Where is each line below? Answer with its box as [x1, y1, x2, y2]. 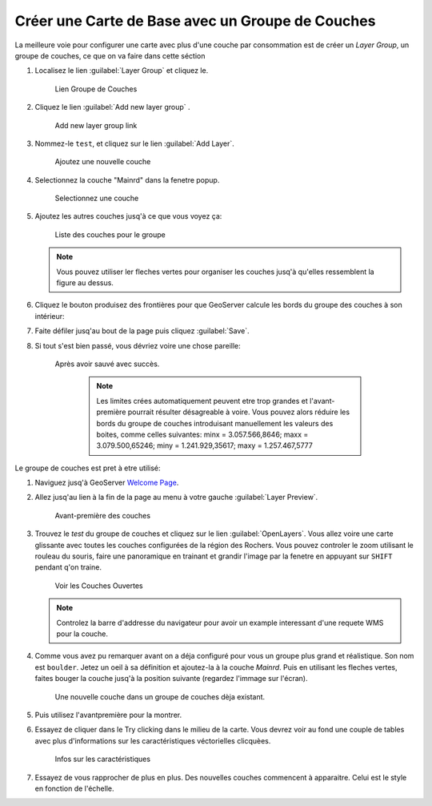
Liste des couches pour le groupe [54, 229, 166, 240]
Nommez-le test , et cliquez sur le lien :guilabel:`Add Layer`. [34, 139, 235, 148]
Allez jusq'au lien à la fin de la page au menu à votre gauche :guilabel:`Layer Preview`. [34, 493, 318, 502]
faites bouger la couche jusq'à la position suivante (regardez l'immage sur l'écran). [34, 674, 308, 683]
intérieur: [34, 311, 65, 320]
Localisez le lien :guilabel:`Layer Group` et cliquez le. [34, 66, 209, 75]
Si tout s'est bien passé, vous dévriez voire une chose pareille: [34, 341, 242, 350]
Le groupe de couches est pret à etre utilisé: [14, 463, 161, 473]
